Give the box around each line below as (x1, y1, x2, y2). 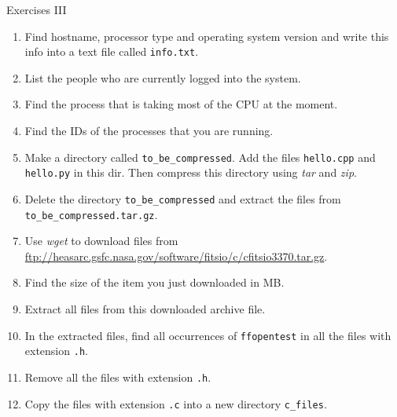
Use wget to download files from (24, 232, 178, 249)
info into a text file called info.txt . (24, 43, 199, 60)
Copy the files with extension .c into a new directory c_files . (24, 395, 327, 412)
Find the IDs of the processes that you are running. (24, 123, 274, 139)
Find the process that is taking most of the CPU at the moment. (24, 96, 338, 112)
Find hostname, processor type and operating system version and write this (24, 27, 389, 44)
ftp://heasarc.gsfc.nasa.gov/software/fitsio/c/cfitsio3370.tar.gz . (24, 247, 328, 264)
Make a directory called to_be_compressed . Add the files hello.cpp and (24, 148, 376, 165)
